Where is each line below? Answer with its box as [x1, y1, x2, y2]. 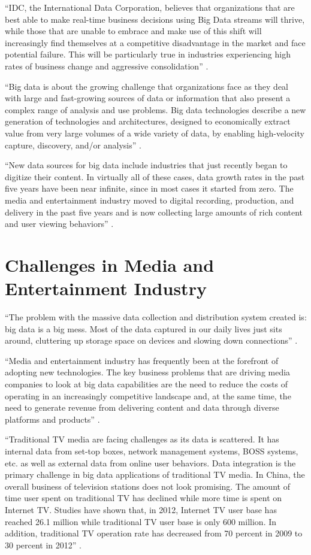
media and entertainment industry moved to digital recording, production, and [5, 193, 294, 206]
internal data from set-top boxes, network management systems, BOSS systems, [5, 444, 298, 457]
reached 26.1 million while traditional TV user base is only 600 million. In [5, 515, 277, 527]
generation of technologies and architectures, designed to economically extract [5, 115, 291, 128]
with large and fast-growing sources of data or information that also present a [5, 92, 291, 104]
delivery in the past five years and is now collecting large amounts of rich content [5, 205, 303, 218]
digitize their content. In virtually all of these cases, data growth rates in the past [5, 170, 305, 183]
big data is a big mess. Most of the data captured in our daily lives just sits [5, 322, 282, 335]
